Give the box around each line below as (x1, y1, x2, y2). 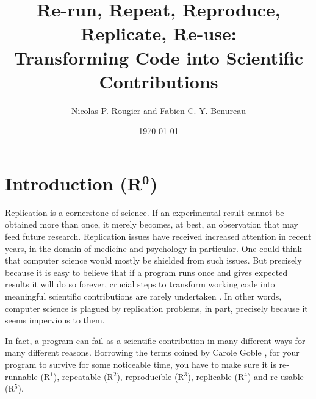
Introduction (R (5, 170, 142, 195)
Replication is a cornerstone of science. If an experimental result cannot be (5, 206, 284, 218)
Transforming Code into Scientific (13, 45, 304, 70)
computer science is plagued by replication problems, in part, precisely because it (5, 301, 308, 314)
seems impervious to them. (5, 314, 105, 326)
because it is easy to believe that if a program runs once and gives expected (5, 265, 288, 278)
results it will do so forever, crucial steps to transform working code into (5, 278, 275, 290)
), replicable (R (187, 370, 245, 383)
